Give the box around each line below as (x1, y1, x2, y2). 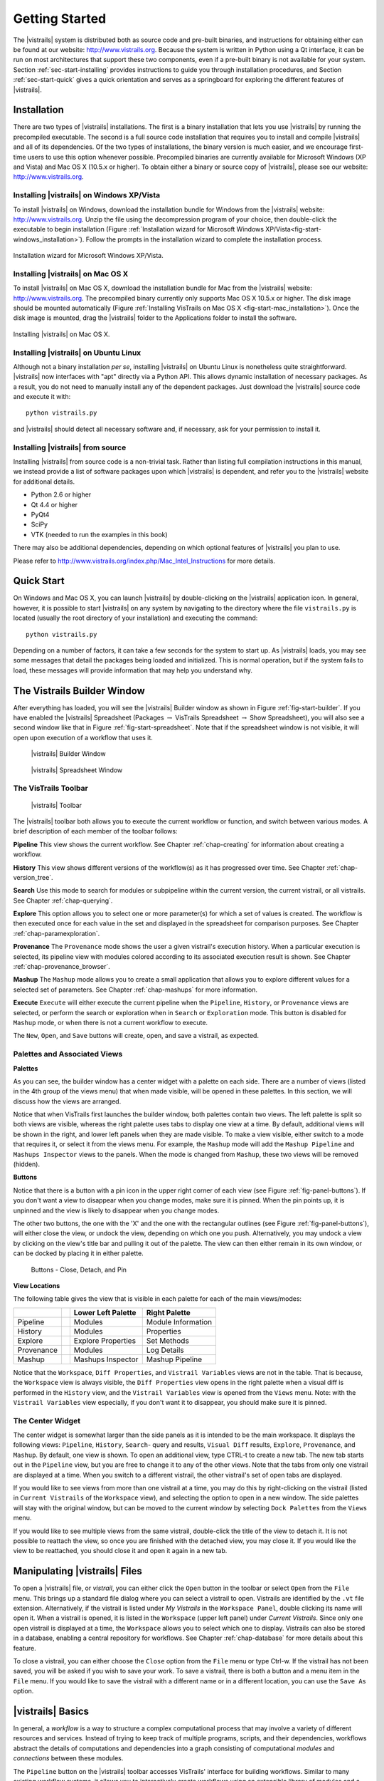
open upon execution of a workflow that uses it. (13, 733, 153, 742)
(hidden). (13, 1160, 41, 1168)
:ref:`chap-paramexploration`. (13, 929, 100, 938)
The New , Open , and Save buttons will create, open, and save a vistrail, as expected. (13, 1032, 260, 1040)
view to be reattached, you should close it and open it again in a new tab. (13, 1547, 228, 1555)
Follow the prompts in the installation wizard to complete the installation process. (85, 235, 323, 244)
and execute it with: (13, 393, 71, 401)
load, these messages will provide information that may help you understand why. (13, 666, 252, 675)
